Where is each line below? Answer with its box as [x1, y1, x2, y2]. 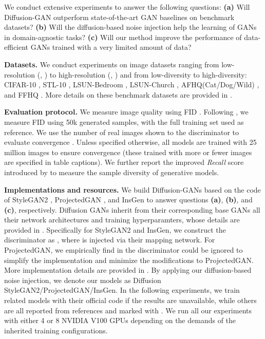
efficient [4, 42, 29, 52]
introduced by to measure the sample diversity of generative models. [4, 166, 219, 177]
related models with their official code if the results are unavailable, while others [4, 295, 257, 306]
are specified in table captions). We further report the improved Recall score [4, 157, 244, 167]
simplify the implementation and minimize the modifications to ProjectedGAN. [4, 254, 254, 265]
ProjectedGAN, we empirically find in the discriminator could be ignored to [4, 244, 243, 255]
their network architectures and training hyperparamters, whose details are [4, 214, 240, 225]
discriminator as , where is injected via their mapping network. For [4, 234, 215, 245]
